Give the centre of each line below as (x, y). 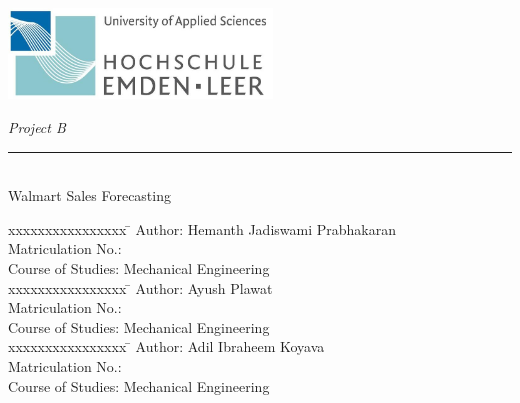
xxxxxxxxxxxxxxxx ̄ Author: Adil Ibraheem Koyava (166, 346)
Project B (37, 127)
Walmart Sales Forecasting (89, 195)
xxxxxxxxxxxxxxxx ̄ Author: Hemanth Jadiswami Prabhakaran (202, 228)
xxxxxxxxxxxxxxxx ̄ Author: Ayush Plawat (140, 287)
